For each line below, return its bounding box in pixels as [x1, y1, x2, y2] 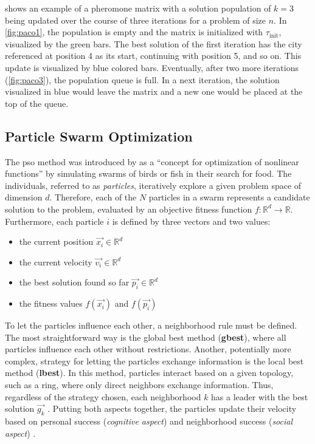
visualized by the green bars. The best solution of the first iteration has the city [5, 37, 302, 50]
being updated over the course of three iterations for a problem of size [5, 13, 266, 26]
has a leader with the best [211, 390, 308, 403]
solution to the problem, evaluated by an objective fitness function [5, 202, 252, 215]
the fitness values [19, 297, 83, 310]
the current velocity [19, 255, 92, 268]
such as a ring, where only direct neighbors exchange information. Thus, [5, 378, 274, 391]
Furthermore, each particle [5, 214, 104, 227]
